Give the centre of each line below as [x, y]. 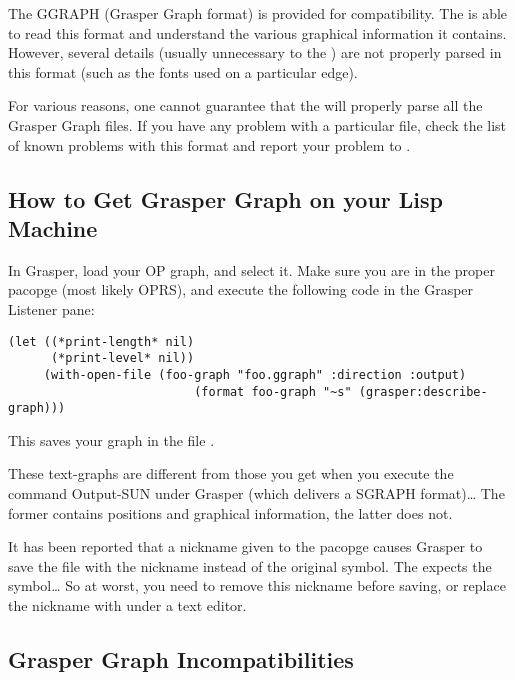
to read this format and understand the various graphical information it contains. [257, 32]
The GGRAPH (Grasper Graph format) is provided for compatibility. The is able [258, 13]
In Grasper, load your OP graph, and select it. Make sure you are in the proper [251, 269]
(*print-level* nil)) [122, 358]
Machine [53, 227]
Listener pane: [51, 308]
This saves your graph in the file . [111, 439]
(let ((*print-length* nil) [101, 341]
